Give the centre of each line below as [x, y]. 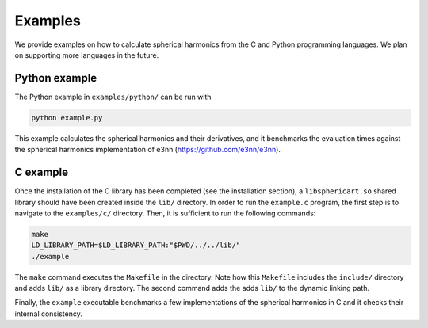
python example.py [67, 118]
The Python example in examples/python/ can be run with [113, 97]
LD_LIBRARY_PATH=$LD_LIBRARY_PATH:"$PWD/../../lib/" [136, 245]
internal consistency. [48, 314]
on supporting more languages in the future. [87, 55]
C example [42, 172]
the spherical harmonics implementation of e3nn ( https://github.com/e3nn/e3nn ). [148, 150]
